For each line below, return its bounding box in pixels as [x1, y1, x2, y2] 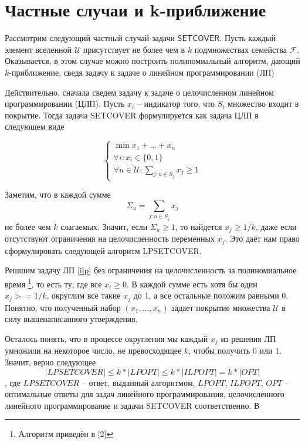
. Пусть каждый [219, 32, 276, 44]
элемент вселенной [5, 43, 72, 55]
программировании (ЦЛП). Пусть [5, 97, 125, 110]
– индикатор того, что [137, 97, 215, 110]
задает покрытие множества [171, 301, 270, 313]
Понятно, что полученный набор [5, 301, 121, 313]
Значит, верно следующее [5, 355, 96, 368]
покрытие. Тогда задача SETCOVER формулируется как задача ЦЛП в [5, 109, 259, 121]
